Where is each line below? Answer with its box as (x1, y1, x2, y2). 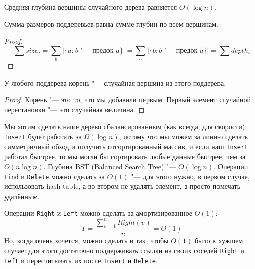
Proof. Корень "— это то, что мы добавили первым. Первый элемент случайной (4, 94, 251, 105)
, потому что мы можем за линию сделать (119, 131, 248, 142)
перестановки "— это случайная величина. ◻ (4, 104, 145, 114)
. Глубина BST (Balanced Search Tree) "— (43, 161, 176, 171)
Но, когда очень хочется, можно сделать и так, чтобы (4, 235, 169, 246)
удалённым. (4, 190, 40, 201)
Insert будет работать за (4, 131, 82, 142)
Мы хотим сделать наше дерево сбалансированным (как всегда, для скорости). (4, 121, 247, 132)
